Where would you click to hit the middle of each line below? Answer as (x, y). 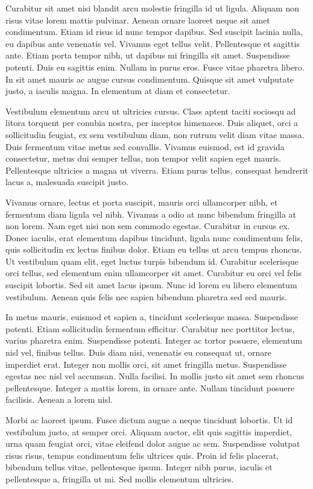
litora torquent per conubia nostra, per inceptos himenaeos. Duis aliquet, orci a (152, 123)
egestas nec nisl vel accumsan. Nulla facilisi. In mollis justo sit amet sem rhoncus (155, 376)
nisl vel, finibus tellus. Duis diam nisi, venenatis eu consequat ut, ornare (139, 352)
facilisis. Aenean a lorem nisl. (59, 399)
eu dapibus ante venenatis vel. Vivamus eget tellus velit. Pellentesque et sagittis (153, 43)
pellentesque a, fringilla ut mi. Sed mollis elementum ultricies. (120, 478)
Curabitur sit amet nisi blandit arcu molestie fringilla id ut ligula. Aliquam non (152, 8)
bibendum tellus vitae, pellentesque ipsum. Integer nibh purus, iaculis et (139, 467)
